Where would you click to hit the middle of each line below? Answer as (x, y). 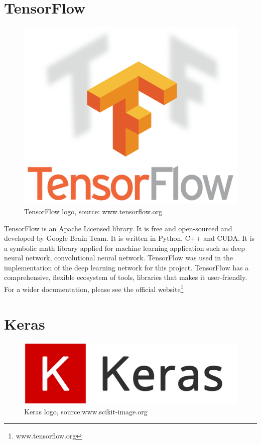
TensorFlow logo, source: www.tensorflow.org (93, 211)
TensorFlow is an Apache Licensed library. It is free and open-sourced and (118, 228)
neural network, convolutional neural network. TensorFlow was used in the (119, 258)
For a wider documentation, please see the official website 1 (94, 288)
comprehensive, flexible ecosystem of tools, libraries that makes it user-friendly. (126, 277)
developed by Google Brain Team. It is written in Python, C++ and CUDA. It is (129, 238)
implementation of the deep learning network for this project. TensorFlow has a (126, 267)
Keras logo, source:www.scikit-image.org (86, 411)
